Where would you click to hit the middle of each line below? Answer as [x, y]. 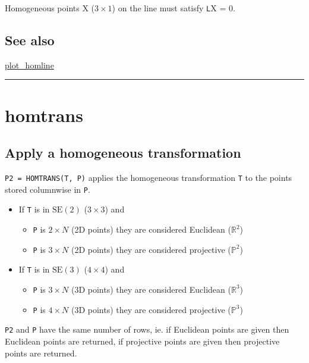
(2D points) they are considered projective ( [151, 249]
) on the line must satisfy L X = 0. [174, 8]
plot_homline [29, 65]
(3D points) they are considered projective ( [151, 309]
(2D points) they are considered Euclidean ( [151, 229]
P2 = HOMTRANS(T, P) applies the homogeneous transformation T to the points [149, 178]
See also [30, 40]
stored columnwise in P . [48, 189]
